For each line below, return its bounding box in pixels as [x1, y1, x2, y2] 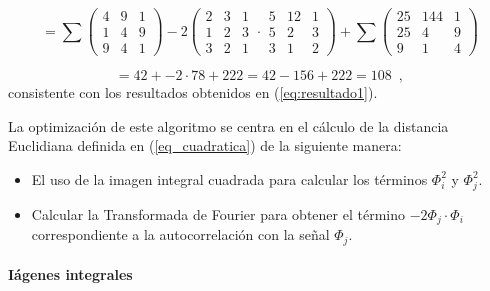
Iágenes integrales [8, 264, 133, 285]
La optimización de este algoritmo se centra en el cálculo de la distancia [8, 115, 449, 136]
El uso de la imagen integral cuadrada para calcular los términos [31, 168, 428, 189]
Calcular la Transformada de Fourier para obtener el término [31, 203, 405, 224]
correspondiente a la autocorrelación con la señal [31, 224, 330, 245]
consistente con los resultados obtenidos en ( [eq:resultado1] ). [8, 82, 378, 103]
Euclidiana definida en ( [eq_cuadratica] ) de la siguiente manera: [8, 135, 402, 156]
